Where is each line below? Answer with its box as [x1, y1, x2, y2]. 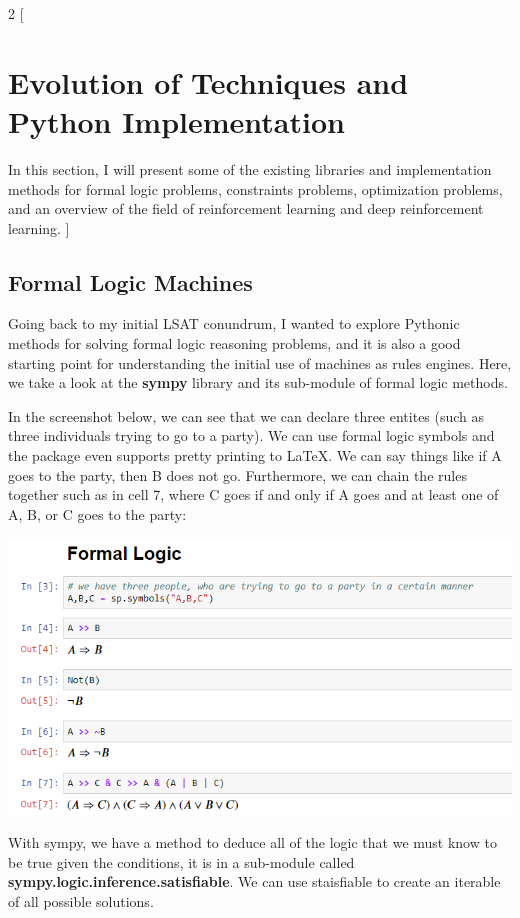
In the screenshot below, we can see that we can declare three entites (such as [8, 405, 485, 426]
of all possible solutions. [8, 891, 154, 912]
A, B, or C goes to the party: [8, 503, 187, 524]
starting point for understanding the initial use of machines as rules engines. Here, [8, 352, 512, 373]
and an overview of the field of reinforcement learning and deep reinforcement [8, 198, 484, 219]
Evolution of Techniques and [8, 61, 409, 102]
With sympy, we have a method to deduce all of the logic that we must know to [8, 832, 497, 853]
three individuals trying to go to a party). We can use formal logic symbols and [8, 425, 495, 446]
